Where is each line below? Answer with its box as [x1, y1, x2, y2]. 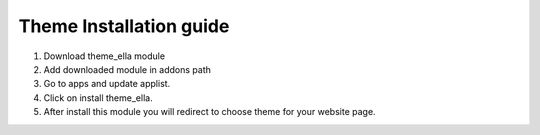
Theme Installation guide [18, 15, 230, 37]
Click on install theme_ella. [43, 91, 154, 104]
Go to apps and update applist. [43, 78, 171, 90]
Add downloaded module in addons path [43, 63, 212, 75]
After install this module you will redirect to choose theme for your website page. [43, 106, 376, 118]
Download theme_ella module [43, 50, 165, 62]
